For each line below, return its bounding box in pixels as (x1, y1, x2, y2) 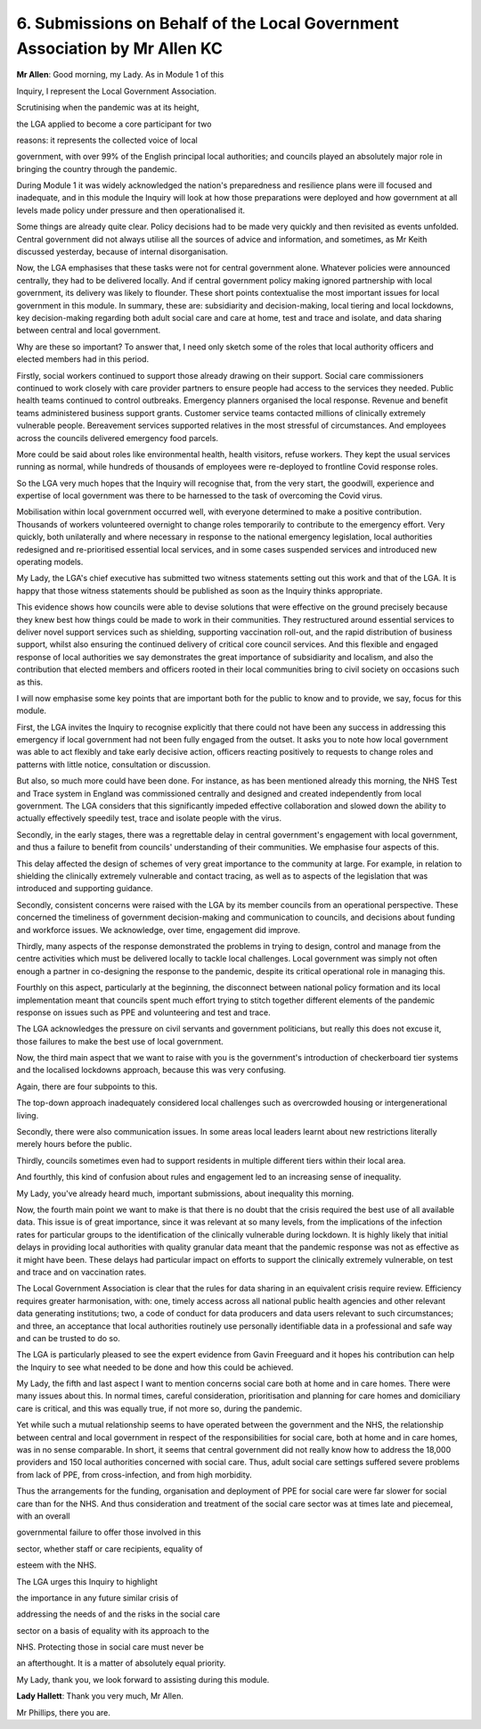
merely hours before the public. (16, 1139, 133, 1150)
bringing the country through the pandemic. (16, 163, 177, 174)
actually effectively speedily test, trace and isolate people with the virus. (16, 813, 282, 824)
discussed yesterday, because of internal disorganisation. (16, 246, 229, 258)
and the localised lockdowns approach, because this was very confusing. (16, 1065, 287, 1076)
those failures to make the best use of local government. (16, 1036, 224, 1046)
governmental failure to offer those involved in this (16, 1527, 201, 1537)
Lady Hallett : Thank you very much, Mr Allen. (16, 1691, 184, 1701)
